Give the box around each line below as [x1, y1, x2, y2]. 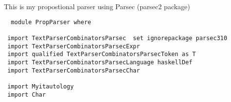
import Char [7, 91, 46, 98]
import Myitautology [7, 83, 74, 90]
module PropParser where [11, 18, 91, 26]
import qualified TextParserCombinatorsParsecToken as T [7, 51, 196, 58]
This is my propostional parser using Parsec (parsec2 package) [4, 1, 191, 11]
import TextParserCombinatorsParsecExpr [7, 43, 140, 50]
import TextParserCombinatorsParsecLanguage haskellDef [7, 58, 192, 66]
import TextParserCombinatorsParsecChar [7, 67, 140, 74]
